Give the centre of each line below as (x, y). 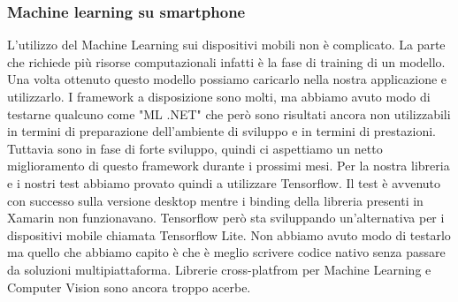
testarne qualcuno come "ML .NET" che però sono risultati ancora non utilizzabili (229, 113)
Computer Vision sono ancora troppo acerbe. (129, 287)
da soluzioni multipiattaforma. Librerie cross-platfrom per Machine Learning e (219, 269)
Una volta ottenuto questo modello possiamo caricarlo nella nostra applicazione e (227, 79)
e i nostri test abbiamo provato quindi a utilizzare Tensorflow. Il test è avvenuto (224, 182)
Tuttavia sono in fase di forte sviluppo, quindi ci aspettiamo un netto (195, 148)
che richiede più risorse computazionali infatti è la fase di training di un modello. (226, 61)
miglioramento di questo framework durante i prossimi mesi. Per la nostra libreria (229, 166)
